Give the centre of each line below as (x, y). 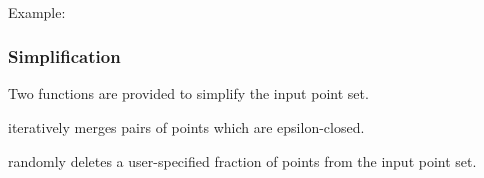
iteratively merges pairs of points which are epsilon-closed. (186, 127)
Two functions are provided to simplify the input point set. (188, 93)
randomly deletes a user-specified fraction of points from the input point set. (242, 160)
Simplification (64, 56)
